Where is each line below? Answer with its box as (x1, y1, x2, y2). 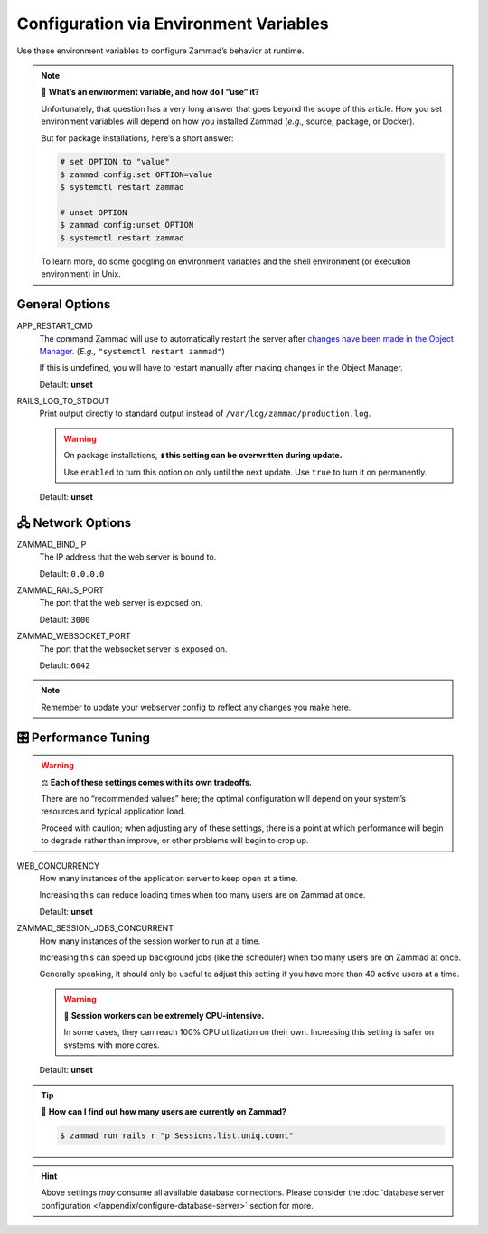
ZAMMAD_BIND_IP (16, 539, 87, 550)
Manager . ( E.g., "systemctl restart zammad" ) (39, 345, 226, 356)
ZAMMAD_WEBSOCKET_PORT (16, 631, 131, 642)
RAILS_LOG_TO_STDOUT (16, 396, 110, 407)
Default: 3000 (39, 614, 90, 625)
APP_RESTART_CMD (16, 321, 94, 332)
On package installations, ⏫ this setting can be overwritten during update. (63, 450, 343, 461)
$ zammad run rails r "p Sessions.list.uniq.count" (60, 1131, 294, 1141)
